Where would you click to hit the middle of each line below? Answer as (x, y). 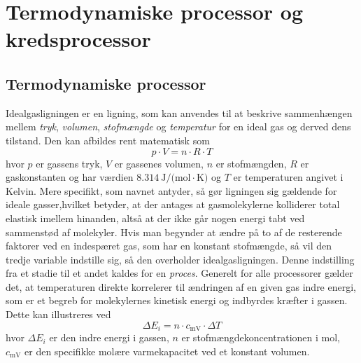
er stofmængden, (251, 163)
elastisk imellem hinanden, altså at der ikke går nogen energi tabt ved (155, 218)
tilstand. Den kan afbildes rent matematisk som (108, 140)
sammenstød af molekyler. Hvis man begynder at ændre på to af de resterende (174, 232)
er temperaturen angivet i (288, 177)
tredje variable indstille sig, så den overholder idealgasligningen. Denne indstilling (180, 259)
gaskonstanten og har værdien (70, 177)
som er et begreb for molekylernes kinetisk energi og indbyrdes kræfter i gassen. (177, 300)
